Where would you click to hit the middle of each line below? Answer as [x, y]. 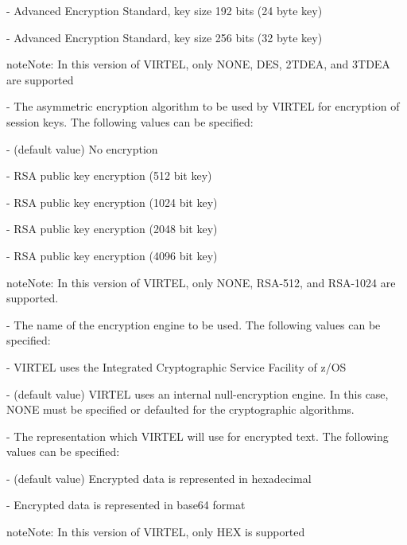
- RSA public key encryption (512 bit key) [109, 175]
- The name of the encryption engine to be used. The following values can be [194, 324]
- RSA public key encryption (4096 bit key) [112, 255]
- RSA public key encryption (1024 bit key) [112, 202]
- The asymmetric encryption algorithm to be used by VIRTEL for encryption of [203, 106]
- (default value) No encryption [82, 148]
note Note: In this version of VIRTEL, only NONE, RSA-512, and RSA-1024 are [201, 282]
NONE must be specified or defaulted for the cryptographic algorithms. [180, 409]
